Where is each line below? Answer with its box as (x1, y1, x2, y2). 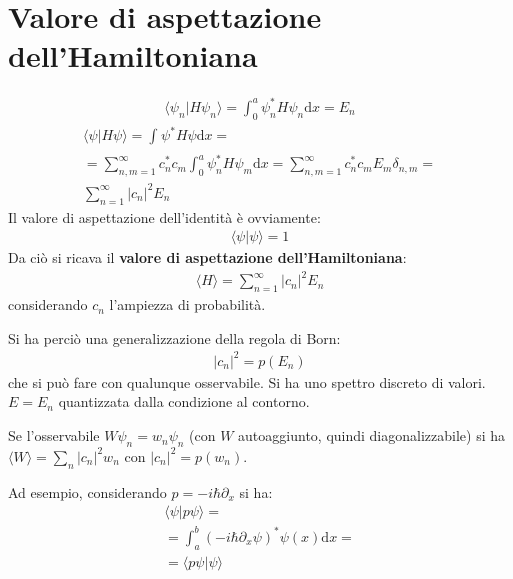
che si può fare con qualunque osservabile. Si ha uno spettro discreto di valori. (8, 371, 486, 392)
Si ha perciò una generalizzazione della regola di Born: (8, 327, 341, 348)
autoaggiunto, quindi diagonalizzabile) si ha (238, 425, 505, 446)
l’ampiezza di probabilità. (109, 294, 266, 315)
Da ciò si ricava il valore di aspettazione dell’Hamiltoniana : (8, 247, 407, 268)
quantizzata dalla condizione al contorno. (58, 391, 310, 412)
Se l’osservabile (8, 425, 100, 446)
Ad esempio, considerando (8, 481, 167, 502)
